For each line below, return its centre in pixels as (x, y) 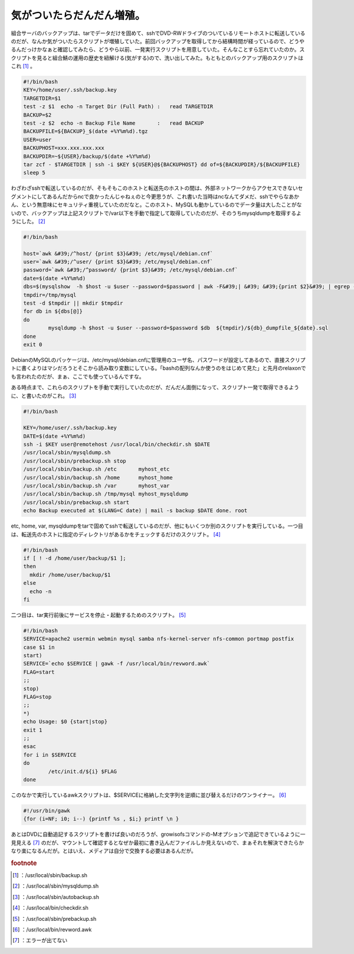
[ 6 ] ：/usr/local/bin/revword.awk (52, 930)
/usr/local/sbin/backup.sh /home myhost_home (98, 477)
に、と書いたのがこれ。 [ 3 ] (44, 396)
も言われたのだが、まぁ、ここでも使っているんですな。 (78, 376)
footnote (24, 863)
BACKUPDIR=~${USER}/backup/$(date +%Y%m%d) (87, 156)
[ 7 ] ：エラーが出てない (40, 940)
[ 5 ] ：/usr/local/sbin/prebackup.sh (55, 919)
